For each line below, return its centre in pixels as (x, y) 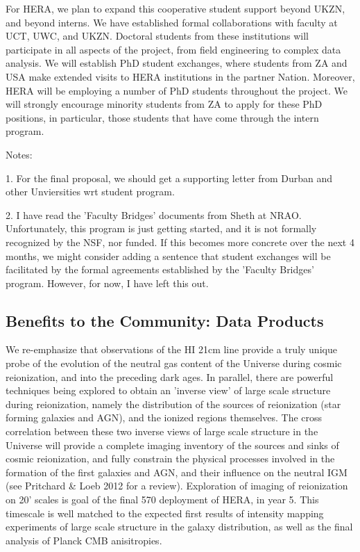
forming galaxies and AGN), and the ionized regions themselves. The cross (164, 417)
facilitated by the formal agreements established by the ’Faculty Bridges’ (160, 269)
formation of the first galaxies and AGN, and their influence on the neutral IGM (177, 472)
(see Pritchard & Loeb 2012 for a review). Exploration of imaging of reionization (177, 486)
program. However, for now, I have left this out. (107, 283)
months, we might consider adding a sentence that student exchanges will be (168, 255)
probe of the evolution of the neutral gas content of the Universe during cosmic (174, 363)
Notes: (19, 154)
